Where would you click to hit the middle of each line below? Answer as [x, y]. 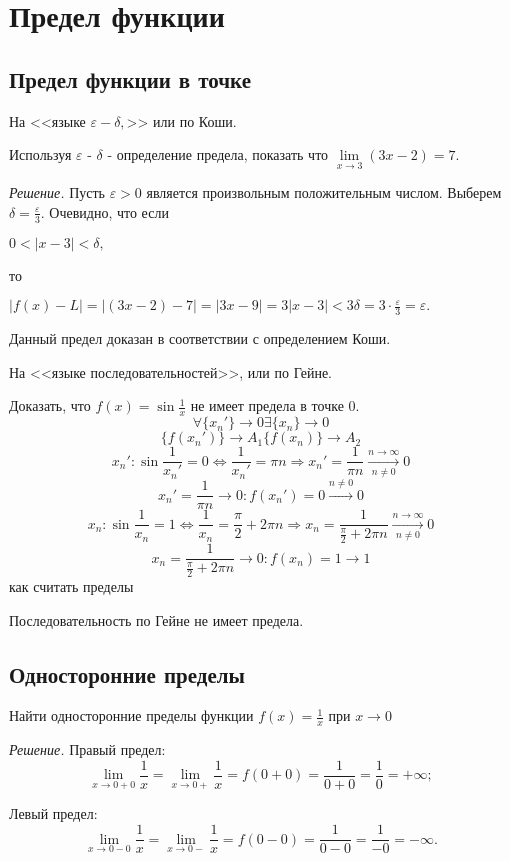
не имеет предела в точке [267, 405]
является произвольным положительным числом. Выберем [324, 192]
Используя [40, 154]
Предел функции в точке [130, 78]
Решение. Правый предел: [87, 749]
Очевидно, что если [109, 211]
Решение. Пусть [57, 192]
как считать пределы [71, 585]
